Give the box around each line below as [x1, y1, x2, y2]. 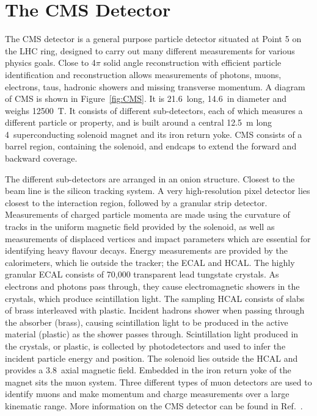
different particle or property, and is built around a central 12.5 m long [5, 116, 272, 129]
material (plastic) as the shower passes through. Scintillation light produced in [5, 328, 299, 340]
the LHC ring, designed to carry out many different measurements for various [5, 44, 295, 57]
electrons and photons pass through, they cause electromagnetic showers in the [5, 280, 300, 292]
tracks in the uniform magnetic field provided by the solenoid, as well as [5, 220, 275, 233]
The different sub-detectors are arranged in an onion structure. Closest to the [5, 172, 295, 185]
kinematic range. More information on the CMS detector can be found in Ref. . [5, 399, 303, 412]
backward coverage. [5, 152, 78, 165]
